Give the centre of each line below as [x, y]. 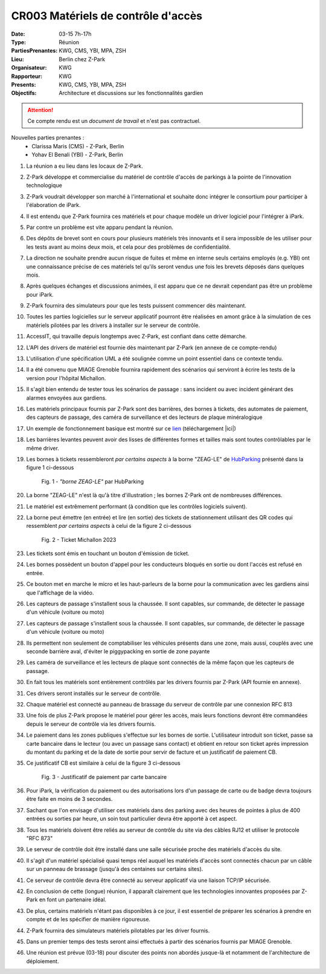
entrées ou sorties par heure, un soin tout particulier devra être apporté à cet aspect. [132, 819]
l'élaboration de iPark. [53, 205]
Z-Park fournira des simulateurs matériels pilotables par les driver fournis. [118, 930]
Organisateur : [29, 68]
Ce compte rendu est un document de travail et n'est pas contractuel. [114, 121]
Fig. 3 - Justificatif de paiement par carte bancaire [104, 777]
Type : [19, 42]
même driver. [43, 448]
